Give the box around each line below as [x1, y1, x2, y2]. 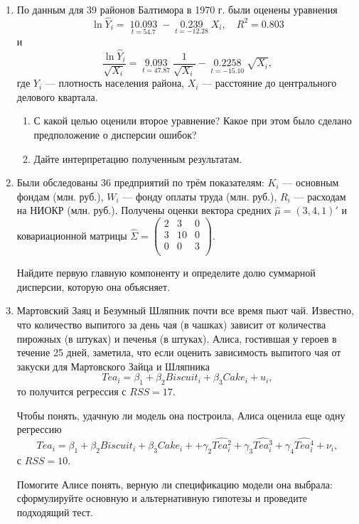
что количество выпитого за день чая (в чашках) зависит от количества [16, 317, 326, 332]
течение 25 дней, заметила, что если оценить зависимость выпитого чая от [16, 345, 341, 360]
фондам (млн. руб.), [16, 188, 104, 203]
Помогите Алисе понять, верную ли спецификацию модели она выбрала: [16, 476, 333, 491]
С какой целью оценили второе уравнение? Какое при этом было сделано [33, 113, 352, 128]
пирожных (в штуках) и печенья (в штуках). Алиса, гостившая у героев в [16, 331, 337, 346]
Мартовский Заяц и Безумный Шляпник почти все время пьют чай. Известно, [16, 303, 354, 318]
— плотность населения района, [45, 75, 185, 90]
